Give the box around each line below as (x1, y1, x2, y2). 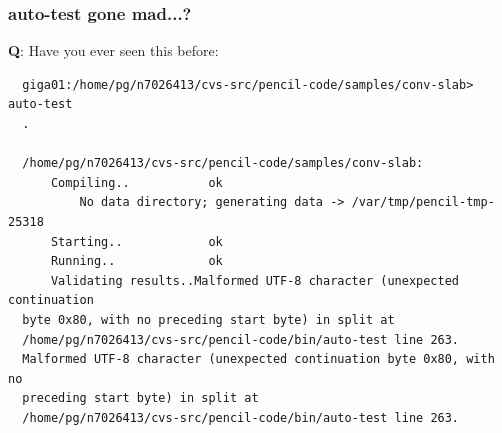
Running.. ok (50, 254, 223, 269)
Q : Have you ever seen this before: (8, 40, 219, 61)
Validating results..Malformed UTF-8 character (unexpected (50, 273, 460, 288)
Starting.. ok (50, 234, 223, 249)
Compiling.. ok (50, 175, 223, 190)
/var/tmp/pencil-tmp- (351, 195, 495, 210)
